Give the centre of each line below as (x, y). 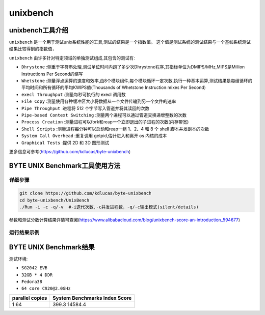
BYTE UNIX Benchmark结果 (52, 247)
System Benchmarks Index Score (92, 298)
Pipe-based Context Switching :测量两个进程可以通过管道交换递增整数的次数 (104, 115)
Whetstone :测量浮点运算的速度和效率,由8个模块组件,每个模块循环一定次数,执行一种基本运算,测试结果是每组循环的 (137, 81)
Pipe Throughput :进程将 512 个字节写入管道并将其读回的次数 (85, 108)
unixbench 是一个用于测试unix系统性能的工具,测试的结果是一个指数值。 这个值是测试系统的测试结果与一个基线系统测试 (130, 42)
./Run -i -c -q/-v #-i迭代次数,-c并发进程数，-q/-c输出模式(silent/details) (109, 207)
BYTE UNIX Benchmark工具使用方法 (65, 165)
